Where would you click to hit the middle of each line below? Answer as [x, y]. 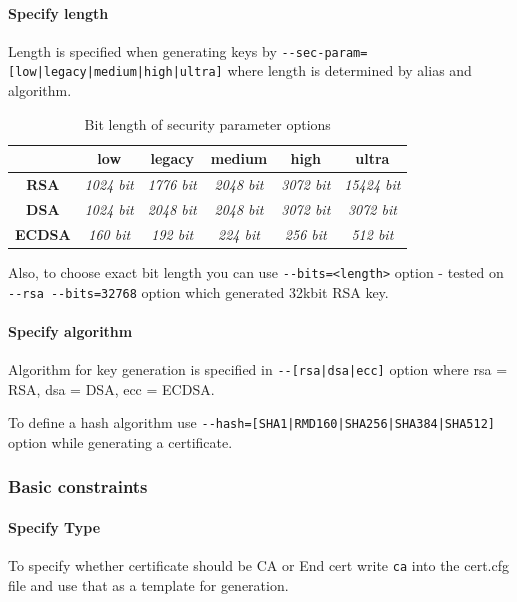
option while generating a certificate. [120, 441]
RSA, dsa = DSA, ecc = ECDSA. [111, 388]
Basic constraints [78, 486]
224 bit [239, 233]
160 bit [109, 233]
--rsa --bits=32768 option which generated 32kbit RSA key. [198, 291]
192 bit [172, 233]
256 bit [305, 233]
